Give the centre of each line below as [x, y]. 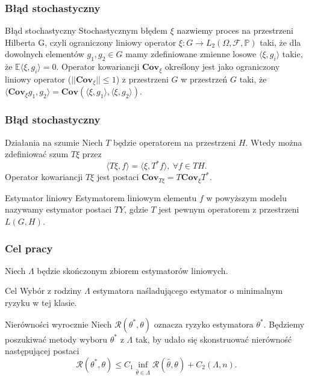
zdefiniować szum [37, 154]
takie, [292, 54]
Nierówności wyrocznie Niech [58, 324]
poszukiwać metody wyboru [56, 339]
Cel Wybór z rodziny [43, 291]
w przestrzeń [204, 79]
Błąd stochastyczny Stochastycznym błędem [86, 30]
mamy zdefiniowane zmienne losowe [191, 54]
